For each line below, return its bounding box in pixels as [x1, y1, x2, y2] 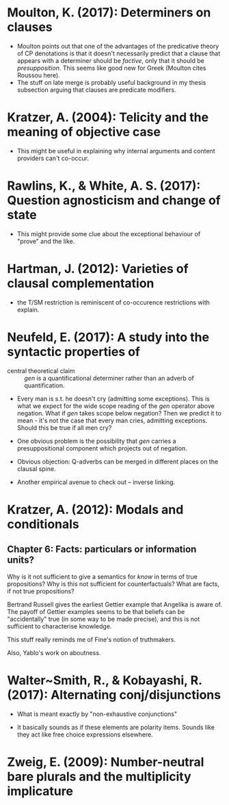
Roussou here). [16, 71, 60, 79]
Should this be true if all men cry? [16, 423, 112, 432]
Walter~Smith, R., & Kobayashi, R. [7, 672, 202, 688]
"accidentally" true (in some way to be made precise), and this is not [7, 615, 200, 623]
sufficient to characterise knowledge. [7, 622, 112, 630]
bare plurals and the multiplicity [7, 769, 191, 784]
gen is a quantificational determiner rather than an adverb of [24, 374, 195, 382]
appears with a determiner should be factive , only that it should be [16, 56, 205, 64]
